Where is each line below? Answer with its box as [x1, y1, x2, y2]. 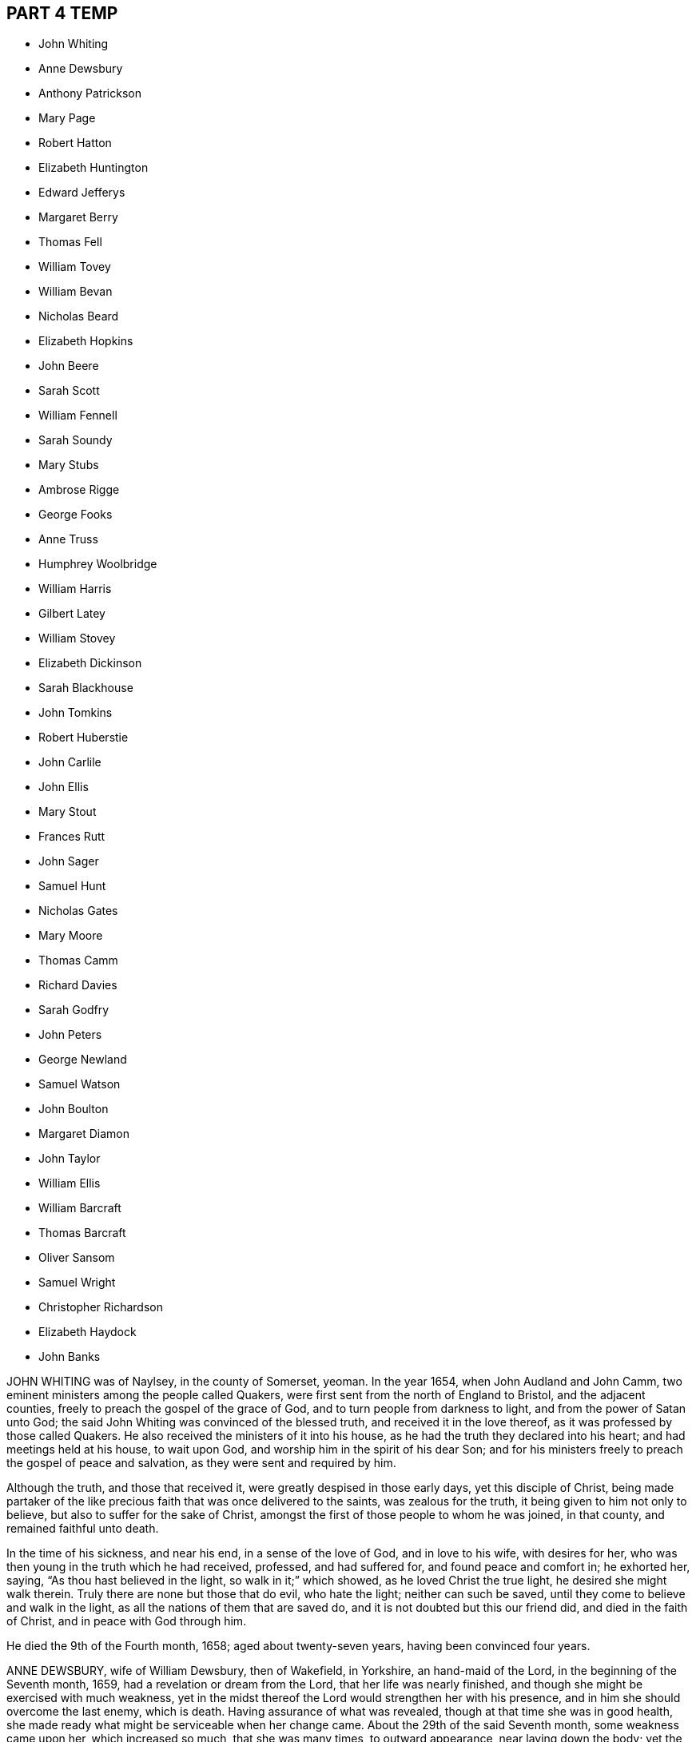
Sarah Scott [38, 384, 100, 398]
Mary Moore [38, 929, 103, 943]
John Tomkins [38, 706, 113, 720]
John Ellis [38, 780, 89, 794]
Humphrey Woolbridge [38, 557, 157, 571]
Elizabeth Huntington [38, 161, 149, 175]
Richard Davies [38, 978, 117, 992]
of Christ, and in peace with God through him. [6, 1614, 247, 1629]
